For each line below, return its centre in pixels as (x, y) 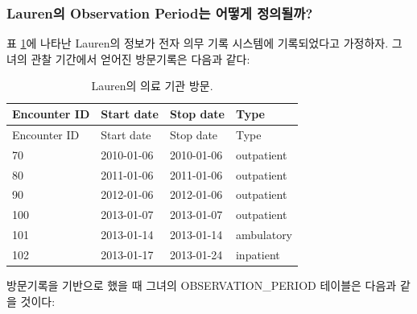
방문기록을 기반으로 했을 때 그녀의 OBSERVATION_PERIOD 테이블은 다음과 (202, 285)
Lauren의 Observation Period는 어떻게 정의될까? (160, 12)
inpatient (258, 254)
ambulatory (264, 235)
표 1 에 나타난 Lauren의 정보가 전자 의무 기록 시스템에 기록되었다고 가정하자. (198, 43)
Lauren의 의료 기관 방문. (152, 86)
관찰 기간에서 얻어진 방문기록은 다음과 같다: (140, 58)
